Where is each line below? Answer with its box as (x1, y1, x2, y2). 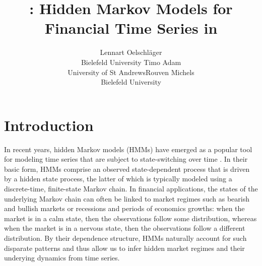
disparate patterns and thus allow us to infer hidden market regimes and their (4, 242, 245, 253)
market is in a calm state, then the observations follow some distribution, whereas (4, 213, 257, 223)
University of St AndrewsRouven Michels (68, 66, 194, 77)
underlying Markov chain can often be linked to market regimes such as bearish (4, 193, 250, 204)
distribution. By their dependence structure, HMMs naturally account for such (4, 232, 247, 243)
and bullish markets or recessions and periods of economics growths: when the (4, 203, 245, 214)
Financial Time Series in (44, 18, 218, 38)
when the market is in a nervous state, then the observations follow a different (4, 223, 245, 233)
